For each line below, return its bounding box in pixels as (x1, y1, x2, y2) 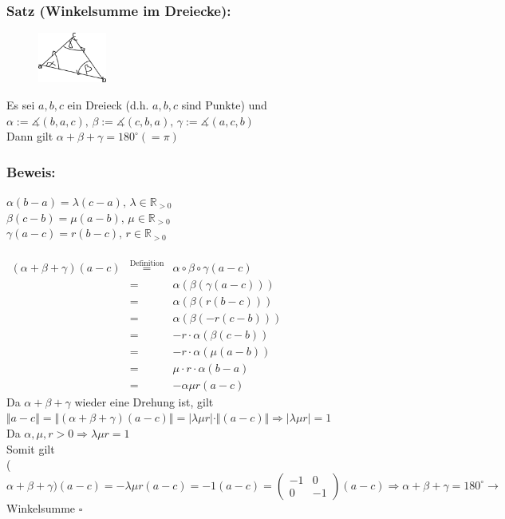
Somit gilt (6, 440, 55, 457)
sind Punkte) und (181, 96, 267, 113)
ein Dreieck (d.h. (67, 96, 149, 113)
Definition (129, 259, 164, 267)
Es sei (6, 96, 35, 113)
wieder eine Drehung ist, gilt (74, 393, 214, 410)
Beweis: (6, 161, 56, 181)
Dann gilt (6, 128, 53, 145)
